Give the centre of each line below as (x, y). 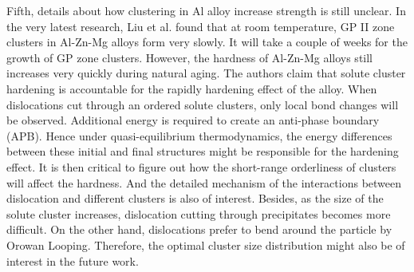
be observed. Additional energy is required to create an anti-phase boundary (193, 120)
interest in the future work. (73, 260)
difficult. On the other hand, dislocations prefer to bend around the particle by (199, 229)
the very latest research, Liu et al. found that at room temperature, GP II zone (201, 26)
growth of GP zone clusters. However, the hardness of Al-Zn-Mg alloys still (190, 57)
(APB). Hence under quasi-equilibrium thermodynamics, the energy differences (199, 135)
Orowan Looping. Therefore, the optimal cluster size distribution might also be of (206, 244)
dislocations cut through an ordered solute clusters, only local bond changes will (203, 104)
